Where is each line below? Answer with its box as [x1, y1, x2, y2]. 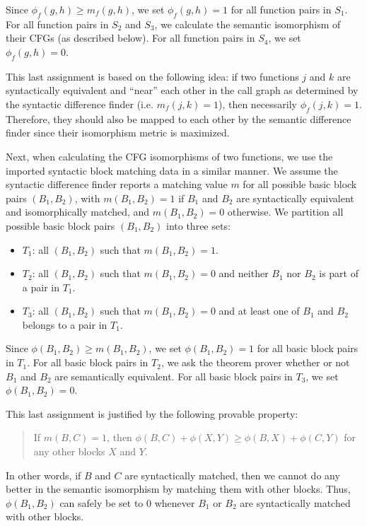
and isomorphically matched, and [6, 204, 150, 219]
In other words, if [6, 467, 81, 482]
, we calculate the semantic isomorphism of [154, 16, 341, 31]
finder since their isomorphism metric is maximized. [6, 125, 230, 140]
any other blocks [33, 444, 105, 459]
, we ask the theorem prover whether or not [161, 355, 350, 370]
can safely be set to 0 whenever [59, 495, 195, 510]
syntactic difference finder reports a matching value [6, 177, 228, 192]
